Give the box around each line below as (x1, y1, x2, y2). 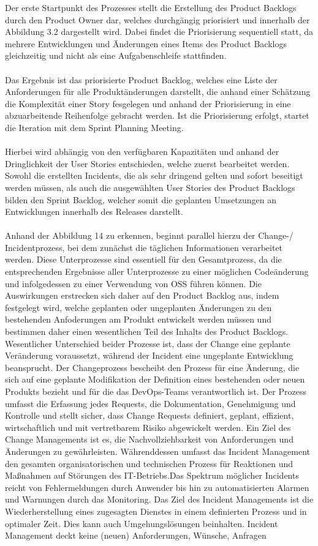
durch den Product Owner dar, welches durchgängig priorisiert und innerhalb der (5, 13, 310, 26)
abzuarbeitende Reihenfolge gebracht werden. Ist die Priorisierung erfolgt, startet (5, 109, 309, 122)
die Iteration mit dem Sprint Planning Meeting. (5, 121, 184, 133)
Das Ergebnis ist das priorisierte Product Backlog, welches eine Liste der (5, 73, 278, 86)
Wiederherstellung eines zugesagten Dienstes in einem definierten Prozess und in (5, 504, 307, 517)
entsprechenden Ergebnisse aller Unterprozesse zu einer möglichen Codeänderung (5, 265, 309, 278)
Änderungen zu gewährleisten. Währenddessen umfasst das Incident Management (5, 444, 310, 457)
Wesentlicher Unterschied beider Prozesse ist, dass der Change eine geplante (5, 337, 290, 350)
